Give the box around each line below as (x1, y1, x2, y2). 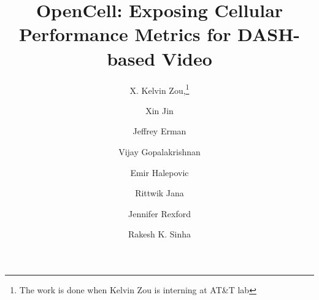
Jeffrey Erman (133, 125, 186, 137)
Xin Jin (145, 104, 174, 117)
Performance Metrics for (18, 21, 231, 47)
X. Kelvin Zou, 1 (129, 82, 190, 96)
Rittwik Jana (135, 187, 184, 199)
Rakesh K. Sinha (128, 228, 191, 240)
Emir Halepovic (130, 166, 189, 179)
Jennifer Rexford (128, 207, 191, 220)
